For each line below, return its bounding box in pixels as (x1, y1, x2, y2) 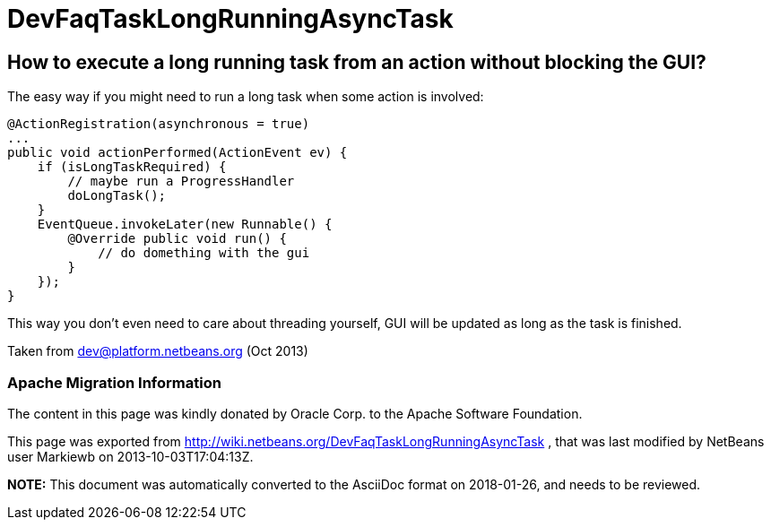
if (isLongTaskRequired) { (37, 160, 227, 175)
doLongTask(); (67, 188, 167, 203)
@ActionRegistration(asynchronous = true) (7, 117, 310, 132)
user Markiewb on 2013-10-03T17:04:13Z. (7, 448, 254, 464)
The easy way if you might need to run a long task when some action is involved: (7, 89, 484, 105)
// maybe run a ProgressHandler (67, 174, 295, 189)
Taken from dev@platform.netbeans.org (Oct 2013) (7, 343, 308, 359)
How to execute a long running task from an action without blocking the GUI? (7, 50, 706, 73)
